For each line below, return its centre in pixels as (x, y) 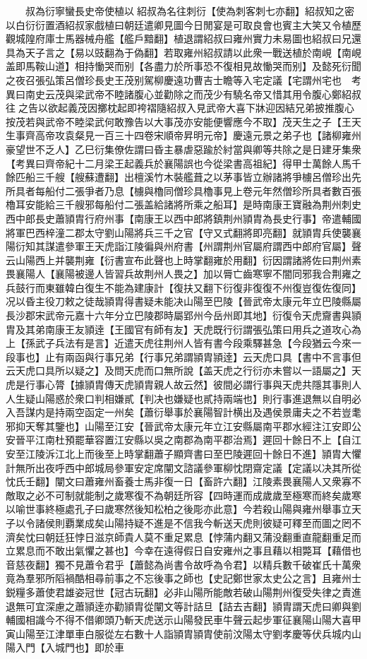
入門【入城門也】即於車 (70, 647)
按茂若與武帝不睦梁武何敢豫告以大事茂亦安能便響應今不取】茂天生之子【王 (179, 121)
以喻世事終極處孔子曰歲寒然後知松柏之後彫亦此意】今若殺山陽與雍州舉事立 (179, 509)
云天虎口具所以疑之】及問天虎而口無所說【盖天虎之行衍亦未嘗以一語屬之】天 (183, 370)
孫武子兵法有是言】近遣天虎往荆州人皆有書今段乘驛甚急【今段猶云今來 (188, 343)
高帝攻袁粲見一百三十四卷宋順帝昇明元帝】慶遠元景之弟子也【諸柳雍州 (198, 135)
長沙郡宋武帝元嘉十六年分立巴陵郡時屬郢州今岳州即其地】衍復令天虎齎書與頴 (183, 315)
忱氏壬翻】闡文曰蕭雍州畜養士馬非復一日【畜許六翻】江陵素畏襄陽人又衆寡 (179, 481)
